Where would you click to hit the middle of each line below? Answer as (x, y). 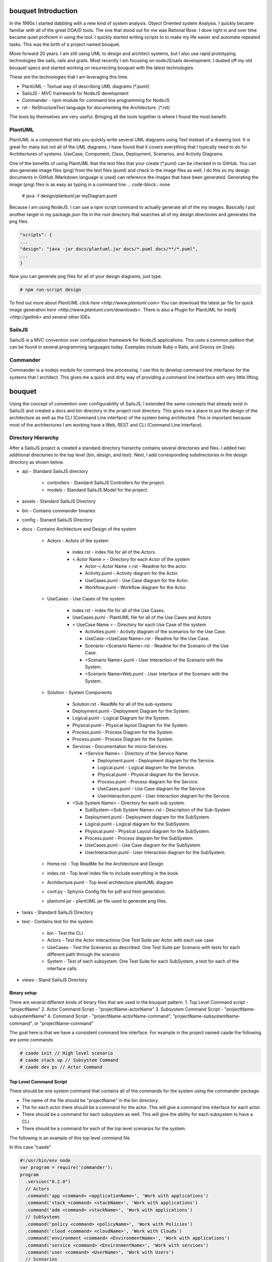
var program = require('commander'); (66, 1168)
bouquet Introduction (44, 11)
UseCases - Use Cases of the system (86, 599)
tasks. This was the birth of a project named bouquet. (65, 44)
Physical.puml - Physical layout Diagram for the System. (130, 725)
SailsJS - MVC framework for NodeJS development (75, 93)
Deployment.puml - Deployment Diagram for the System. (131, 711)
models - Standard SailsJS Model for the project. (98, 490)
